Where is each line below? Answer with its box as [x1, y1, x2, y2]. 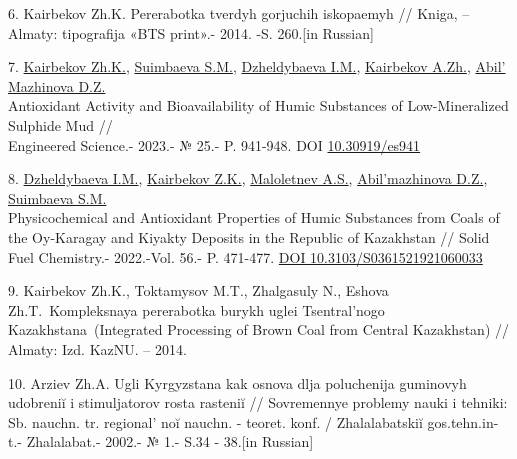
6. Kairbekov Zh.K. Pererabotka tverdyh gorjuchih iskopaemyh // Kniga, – [8, 3, 470, 23]
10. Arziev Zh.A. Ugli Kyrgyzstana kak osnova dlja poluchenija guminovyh [8, 372, 467, 393]
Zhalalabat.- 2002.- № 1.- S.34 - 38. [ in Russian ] [26, 431, 314, 452]
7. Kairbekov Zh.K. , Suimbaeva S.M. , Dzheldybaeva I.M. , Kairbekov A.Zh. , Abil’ [8, 56, 506, 77]
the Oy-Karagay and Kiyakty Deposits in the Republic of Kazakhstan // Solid [8, 226, 490, 247]
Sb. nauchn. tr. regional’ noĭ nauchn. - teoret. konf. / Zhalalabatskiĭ [8, 411, 423, 432]
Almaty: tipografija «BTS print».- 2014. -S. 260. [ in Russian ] [8, 22, 374, 43]
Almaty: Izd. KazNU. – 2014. [8, 338, 187, 359]
